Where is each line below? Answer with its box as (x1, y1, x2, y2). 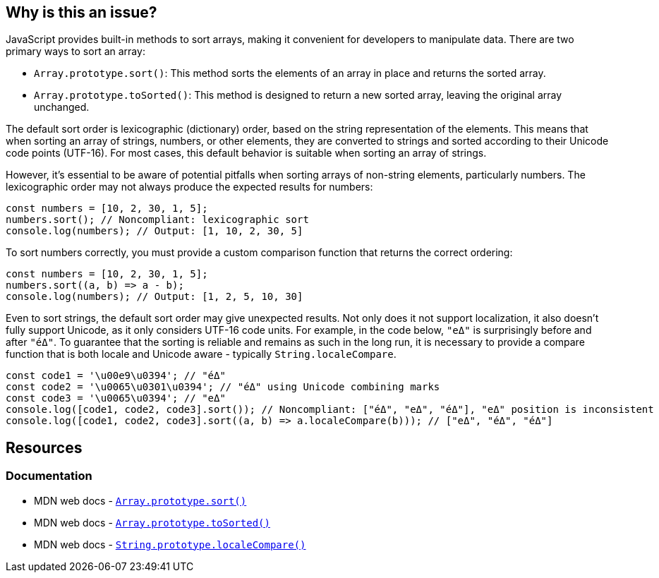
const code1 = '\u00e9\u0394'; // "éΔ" (6, 370, 226, 382)
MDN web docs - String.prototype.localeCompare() (34, 538, 306, 550)
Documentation (6, 469, 92, 483)
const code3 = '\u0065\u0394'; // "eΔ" (6, 392, 226, 404)
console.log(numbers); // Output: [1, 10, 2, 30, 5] (6, 225, 303, 237)
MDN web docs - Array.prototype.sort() (34, 494, 247, 507)
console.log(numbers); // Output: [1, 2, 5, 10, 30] (6, 291, 303, 303)
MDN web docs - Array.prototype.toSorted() (34, 516, 270, 529)
